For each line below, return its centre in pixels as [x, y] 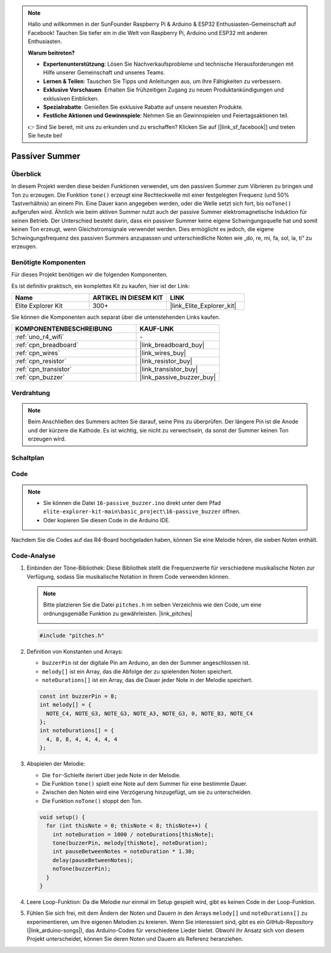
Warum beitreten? [51, 53]
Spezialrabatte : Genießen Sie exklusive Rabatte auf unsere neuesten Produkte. [143, 107]
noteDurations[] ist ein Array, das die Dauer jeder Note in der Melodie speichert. [147, 680]
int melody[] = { [66, 705]
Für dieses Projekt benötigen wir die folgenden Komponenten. [89, 275]
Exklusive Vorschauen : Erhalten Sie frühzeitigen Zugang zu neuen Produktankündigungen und [164, 90]
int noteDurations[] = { [77, 731]
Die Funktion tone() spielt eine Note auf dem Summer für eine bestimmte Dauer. [145, 784]
